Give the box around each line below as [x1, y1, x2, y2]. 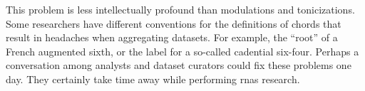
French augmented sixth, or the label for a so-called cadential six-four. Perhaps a [6, 43, 359, 58]
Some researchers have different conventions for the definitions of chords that [6, 16, 341, 31]
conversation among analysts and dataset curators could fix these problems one [6, 58, 351, 73]
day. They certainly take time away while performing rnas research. [6, 71, 300, 86]
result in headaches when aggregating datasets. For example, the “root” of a [6, 30, 338, 45]
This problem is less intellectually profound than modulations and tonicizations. [6, 2, 355, 16]
